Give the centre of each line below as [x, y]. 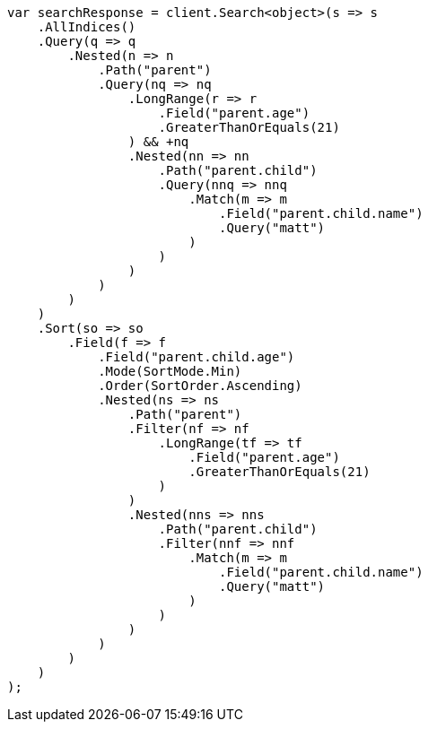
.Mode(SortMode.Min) [170, 371]
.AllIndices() [87, 27]
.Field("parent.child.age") [197, 357]
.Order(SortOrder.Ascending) [200, 386]
